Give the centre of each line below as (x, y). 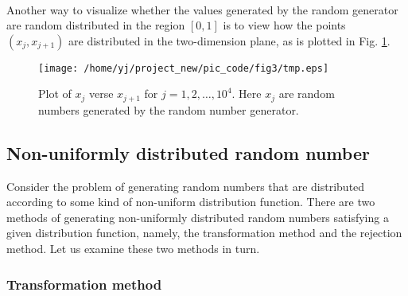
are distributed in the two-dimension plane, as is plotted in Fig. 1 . (229, 40)
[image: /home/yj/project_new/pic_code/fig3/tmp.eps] (184, 68)
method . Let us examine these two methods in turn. (133, 249)
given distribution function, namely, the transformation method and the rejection (204, 233)
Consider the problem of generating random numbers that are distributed (186, 186)
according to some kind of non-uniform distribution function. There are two (191, 202)
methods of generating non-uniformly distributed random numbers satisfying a (198, 217)
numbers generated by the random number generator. (169, 109)
